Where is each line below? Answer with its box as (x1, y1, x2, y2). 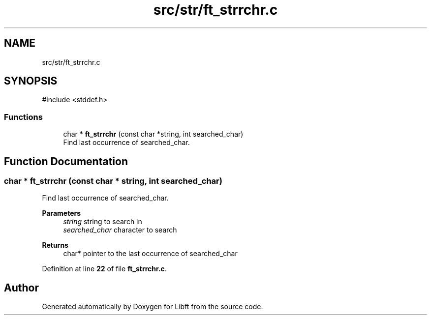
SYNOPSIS (4, 75, 58, 87)
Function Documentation (4, 155, 128, 168)
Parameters (42, 209, 81, 218)
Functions (4, 112, 43, 122)
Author (4, 281, 39, 294)
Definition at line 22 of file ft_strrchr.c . (42, 264, 167, 273)
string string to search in (63, 217, 142, 226)
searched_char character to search (63, 226, 177, 234)
